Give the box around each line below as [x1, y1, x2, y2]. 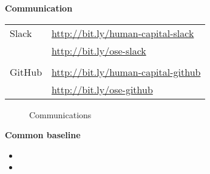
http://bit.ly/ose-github [52, 82, 153, 96]
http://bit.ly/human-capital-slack [52, 25, 194, 40]
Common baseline [5, 129, 81, 141]
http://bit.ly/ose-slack [52, 43, 146, 58]
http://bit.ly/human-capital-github [52, 64, 201, 79]
